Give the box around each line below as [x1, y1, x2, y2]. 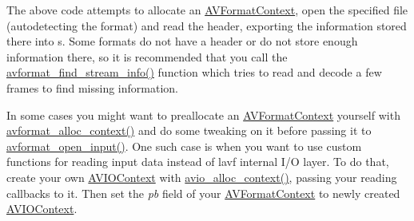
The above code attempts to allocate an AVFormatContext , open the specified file [6, 2, 408, 18]
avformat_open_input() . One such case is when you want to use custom [6, 137, 362, 154]
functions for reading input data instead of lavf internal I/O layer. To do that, [6, 153, 389, 170]
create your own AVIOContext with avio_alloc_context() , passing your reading [6, 168, 397, 185]
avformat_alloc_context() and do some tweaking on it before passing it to [6, 122, 372, 139]
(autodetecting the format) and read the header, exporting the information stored [6, 17, 407, 34]
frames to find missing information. [6, 79, 178, 96]
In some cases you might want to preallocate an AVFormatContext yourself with [6, 106, 400, 123]
